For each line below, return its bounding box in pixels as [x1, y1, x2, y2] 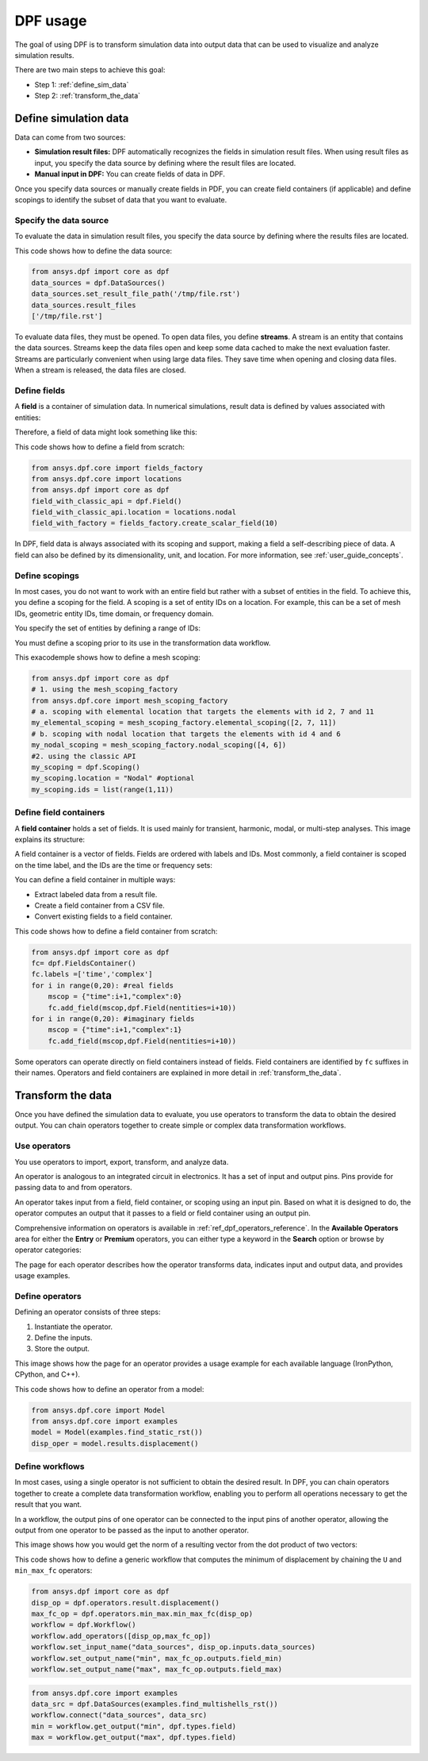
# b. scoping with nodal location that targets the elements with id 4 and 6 [31, 729, 341, 738]
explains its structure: [14, 834, 86, 844]
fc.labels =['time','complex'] [31, 969, 154, 979]
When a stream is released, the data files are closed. [14, 365, 186, 375]
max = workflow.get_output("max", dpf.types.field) [31, 1733, 237, 1742]
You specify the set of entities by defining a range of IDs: [14, 623, 201, 633]
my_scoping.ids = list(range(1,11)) [31, 784, 174, 794]
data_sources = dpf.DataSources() [31, 278, 166, 287]
